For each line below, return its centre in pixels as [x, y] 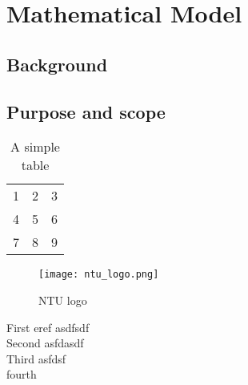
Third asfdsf [36, 358]
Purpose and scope [86, 111]
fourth [22, 374]
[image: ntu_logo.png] [99, 275]
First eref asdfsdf [48, 327]
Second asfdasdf [45, 343]
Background [57, 64]
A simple [35, 147]
